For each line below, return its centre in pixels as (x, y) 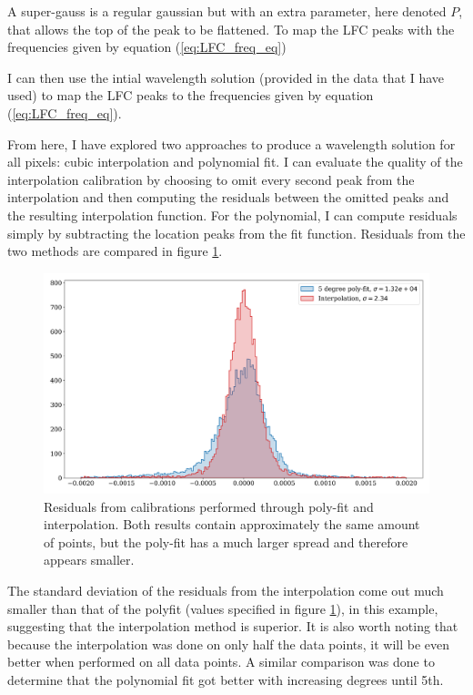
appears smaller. (89, 560)
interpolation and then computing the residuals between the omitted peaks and (228, 197)
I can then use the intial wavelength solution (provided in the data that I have (226, 77)
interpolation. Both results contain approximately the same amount (232, 524)
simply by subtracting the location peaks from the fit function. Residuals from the (236, 233)
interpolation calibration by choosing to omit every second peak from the (211, 179)
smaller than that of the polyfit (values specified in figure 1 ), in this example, (223, 608)
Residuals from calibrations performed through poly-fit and (209, 506)
